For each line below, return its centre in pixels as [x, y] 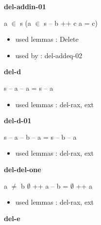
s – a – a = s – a [29, 88]
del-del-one [23, 169]
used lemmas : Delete [47, 39]
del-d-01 [18, 121]
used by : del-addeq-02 [49, 55]
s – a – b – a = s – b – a [40, 137]
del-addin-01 [25, 6]
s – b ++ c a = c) [71, 23]
